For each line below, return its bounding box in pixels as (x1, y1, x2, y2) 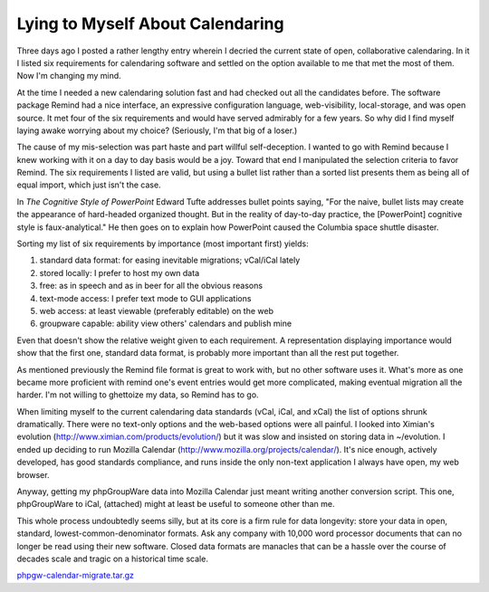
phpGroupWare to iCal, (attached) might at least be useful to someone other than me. (16, 499, 335, 510)
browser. (16, 469, 50, 480)
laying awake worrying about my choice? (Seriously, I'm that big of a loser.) (16, 125, 298, 136)
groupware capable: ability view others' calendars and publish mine (39, 318, 292, 329)
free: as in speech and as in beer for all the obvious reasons (39, 281, 263, 291)
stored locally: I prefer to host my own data (39, 267, 199, 278)
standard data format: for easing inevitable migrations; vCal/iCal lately (39, 254, 301, 266)
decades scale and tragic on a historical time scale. (16, 553, 208, 564)
